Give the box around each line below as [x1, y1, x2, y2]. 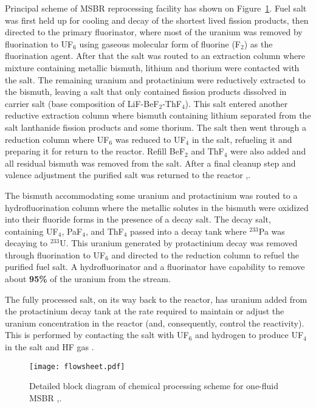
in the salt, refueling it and [191, 133, 292, 145]
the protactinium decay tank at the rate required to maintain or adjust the [5, 305, 284, 317]
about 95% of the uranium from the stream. [5, 272, 171, 285]
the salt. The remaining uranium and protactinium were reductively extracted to [5, 73, 306, 86]
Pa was [258, 224, 285, 237]
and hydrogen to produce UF [195, 328, 304, 341]
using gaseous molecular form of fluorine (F [79, 37, 241, 50]
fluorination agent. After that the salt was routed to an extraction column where [5, 49, 305, 62]
